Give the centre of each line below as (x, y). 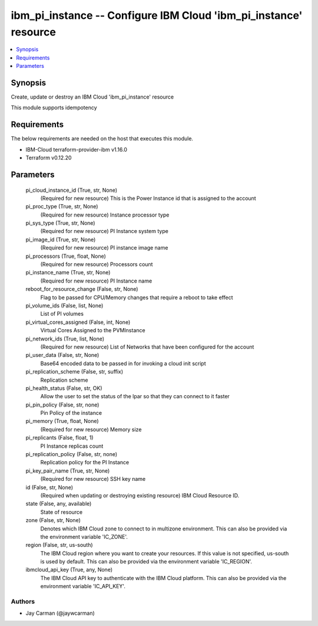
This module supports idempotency (54, 108)
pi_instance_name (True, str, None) (68, 273)
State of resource (62, 512)
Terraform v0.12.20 (49, 158)
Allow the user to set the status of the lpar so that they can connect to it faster (135, 396)
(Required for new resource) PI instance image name (104, 248)
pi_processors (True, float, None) (66, 256)
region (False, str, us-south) (59, 545)
